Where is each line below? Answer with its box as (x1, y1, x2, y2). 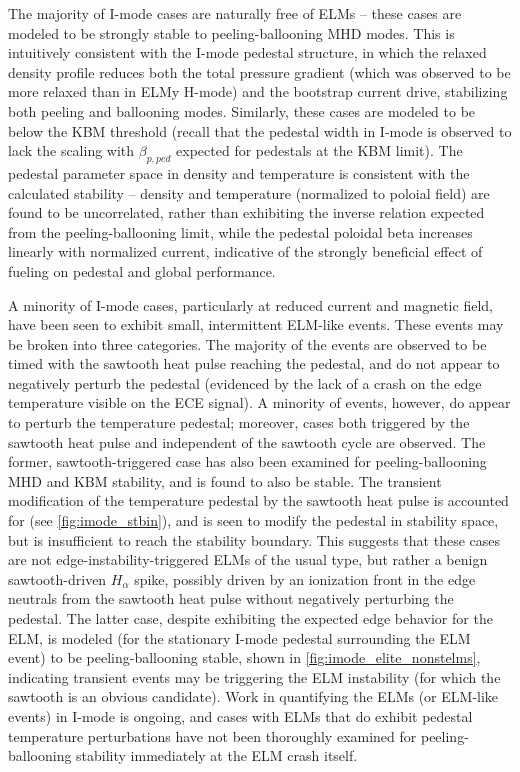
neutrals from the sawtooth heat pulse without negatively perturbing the (8, 588, 454, 609)
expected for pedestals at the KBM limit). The (176, 140, 463, 161)
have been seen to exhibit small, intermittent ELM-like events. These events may (8, 314, 504, 335)
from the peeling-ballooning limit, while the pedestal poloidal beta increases (8, 221, 473, 242)
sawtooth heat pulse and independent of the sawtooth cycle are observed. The (8, 431, 486, 452)
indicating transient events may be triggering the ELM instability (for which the (8, 666, 501, 687)
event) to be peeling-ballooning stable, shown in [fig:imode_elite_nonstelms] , (8, 647, 481, 668)
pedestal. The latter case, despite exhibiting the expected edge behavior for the (8, 608, 493, 629)
